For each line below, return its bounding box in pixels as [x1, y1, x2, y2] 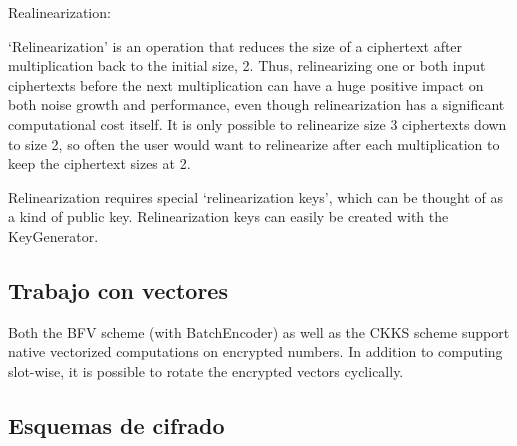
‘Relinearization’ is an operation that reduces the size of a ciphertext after [8, 35, 463, 56]
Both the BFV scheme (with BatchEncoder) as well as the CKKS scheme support [8, 321, 510, 342]
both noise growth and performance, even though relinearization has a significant [8, 94, 505, 115]
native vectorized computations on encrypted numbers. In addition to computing [8, 341, 503, 362]
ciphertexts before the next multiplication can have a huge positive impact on [8, 74, 484, 95]
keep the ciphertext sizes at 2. [8, 153, 191, 174]
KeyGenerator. [8, 225, 99, 246]
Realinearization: [8, 2, 111, 22]
